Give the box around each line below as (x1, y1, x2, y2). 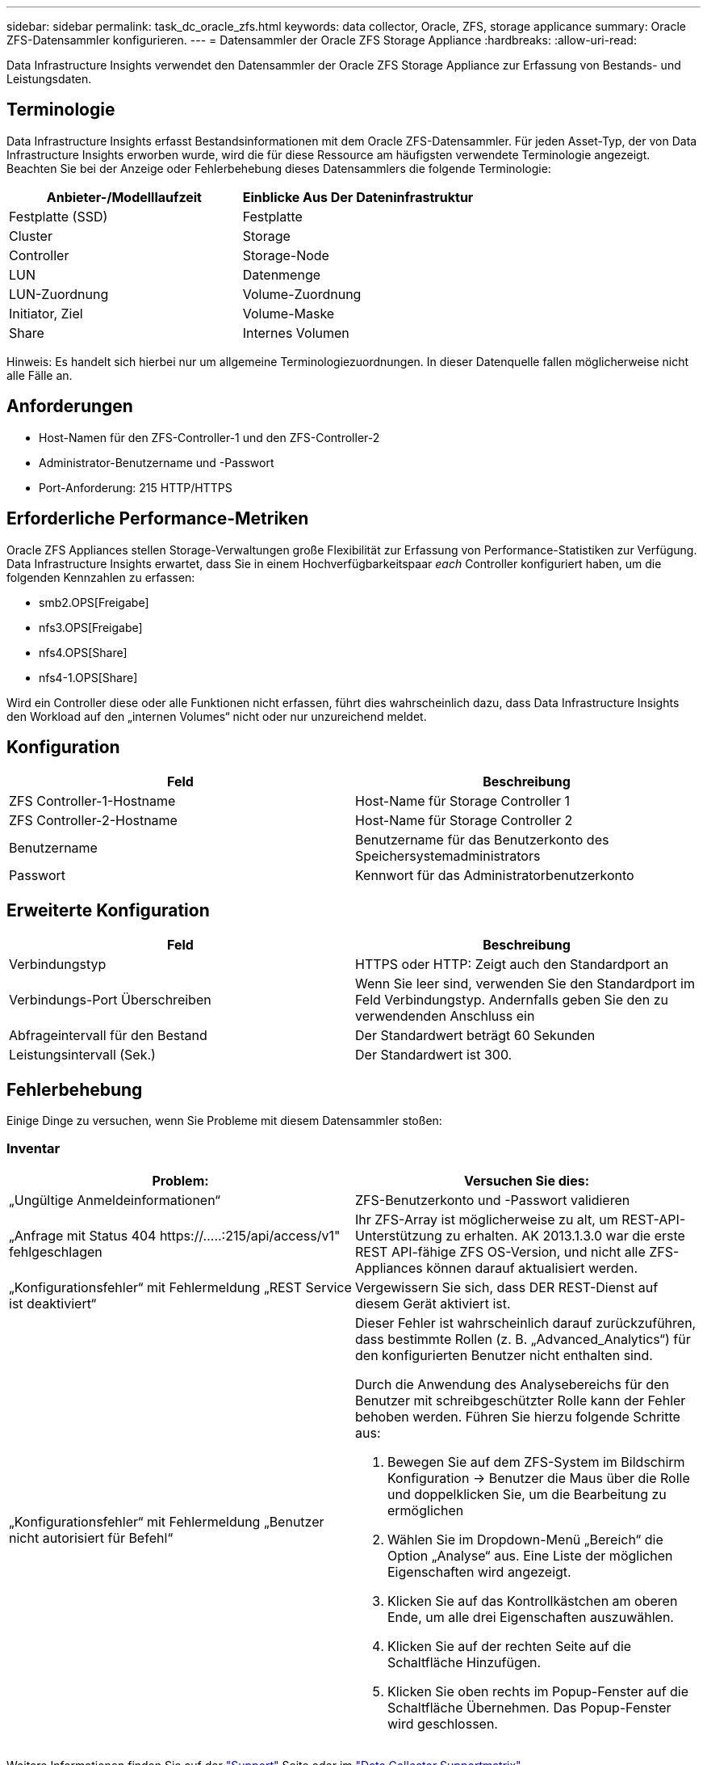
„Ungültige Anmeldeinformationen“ (9, 1191, 220, 1208)
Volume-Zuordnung (242, 285, 362, 302)
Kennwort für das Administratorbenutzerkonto (355, 867, 634, 884)
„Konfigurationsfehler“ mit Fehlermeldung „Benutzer (9, 1513, 324, 1530)
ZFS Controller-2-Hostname (9, 812, 178, 829)
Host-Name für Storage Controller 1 (355, 793, 571, 810)
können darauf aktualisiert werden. (426, 1259, 638, 1276)
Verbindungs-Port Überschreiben (9, 992, 211, 1009)
